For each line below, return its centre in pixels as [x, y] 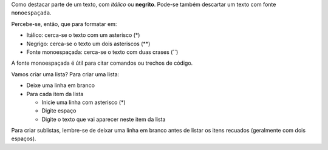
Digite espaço [59, 111]
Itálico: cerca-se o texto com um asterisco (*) [83, 35]
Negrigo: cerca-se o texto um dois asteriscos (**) [88, 44]
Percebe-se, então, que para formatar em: [64, 24]
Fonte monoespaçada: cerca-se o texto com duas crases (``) [102, 52]
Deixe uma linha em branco [61, 85]
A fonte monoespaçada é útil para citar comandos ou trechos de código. [102, 63]
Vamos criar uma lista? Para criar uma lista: [65, 74]
